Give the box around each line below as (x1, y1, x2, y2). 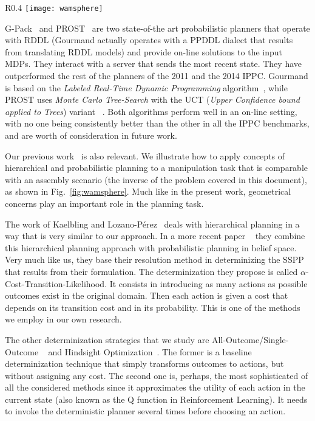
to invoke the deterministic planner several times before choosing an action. (5, 405, 286, 417)
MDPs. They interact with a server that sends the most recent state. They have (5, 57, 302, 70)
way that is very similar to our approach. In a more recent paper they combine (5, 229, 305, 242)
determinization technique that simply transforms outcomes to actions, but (5, 357, 284, 370)
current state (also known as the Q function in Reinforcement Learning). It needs (5, 392, 308, 405)
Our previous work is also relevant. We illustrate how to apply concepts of (5, 149, 285, 162)
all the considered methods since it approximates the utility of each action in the (5, 381, 305, 394)
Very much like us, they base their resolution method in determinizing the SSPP (5, 253, 304, 266)
